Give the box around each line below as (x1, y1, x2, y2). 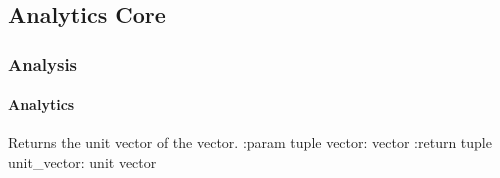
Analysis (8, 51, 78, 76)
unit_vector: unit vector (8, 152, 157, 173)
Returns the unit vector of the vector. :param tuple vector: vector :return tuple (8, 132, 492, 153)
